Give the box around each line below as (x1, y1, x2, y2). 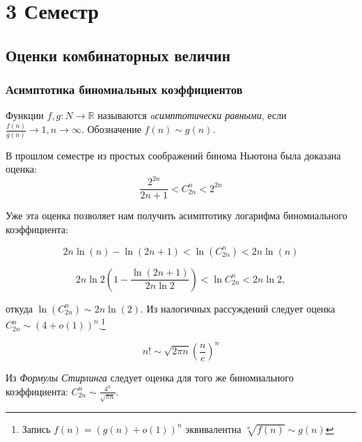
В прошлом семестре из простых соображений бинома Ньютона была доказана (6, 148, 341, 162)
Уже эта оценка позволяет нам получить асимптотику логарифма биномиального (6, 208, 347, 223)
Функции (6, 108, 44, 123)
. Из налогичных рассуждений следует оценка (141, 301, 336, 315)
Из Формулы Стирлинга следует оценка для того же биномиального (6, 370, 294, 385)
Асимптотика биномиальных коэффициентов (6, 81, 243, 98)
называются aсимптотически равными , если (97, 108, 287, 123)
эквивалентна (185, 421, 242, 436)
